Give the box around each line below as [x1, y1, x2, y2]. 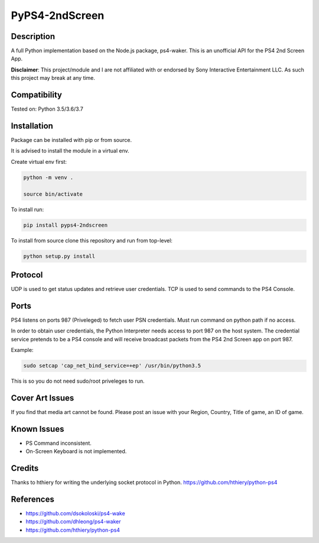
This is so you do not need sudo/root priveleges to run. [11, 377, 145, 384]
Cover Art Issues [11, 393, 74, 403]
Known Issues [11, 424, 64, 434]
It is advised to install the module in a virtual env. [11, 147, 129, 154]
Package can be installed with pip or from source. [11, 137, 132, 144]
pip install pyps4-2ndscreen [23, 222, 108, 228]
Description [11, 31, 56, 41]
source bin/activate [23, 190, 83, 198]
